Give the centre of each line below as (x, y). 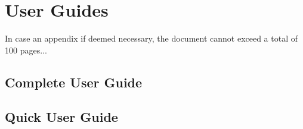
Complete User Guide (74, 82)
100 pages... (26, 50)
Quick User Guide (61, 117)
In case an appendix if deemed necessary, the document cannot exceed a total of (151, 38)
